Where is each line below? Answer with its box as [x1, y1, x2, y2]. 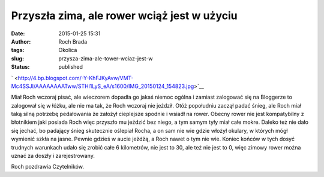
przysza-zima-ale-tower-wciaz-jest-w [58, 54, 153, 62]
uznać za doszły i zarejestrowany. [11, 152, 95, 160]
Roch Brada [58, 38, 88, 45]
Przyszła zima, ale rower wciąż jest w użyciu [11, 9, 238, 22]
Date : [11, 30, 25, 37]
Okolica [58, 47, 77, 54]
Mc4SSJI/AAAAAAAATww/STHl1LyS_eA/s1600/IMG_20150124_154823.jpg [11, 83, 194, 90]
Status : [11, 63, 30, 71]
